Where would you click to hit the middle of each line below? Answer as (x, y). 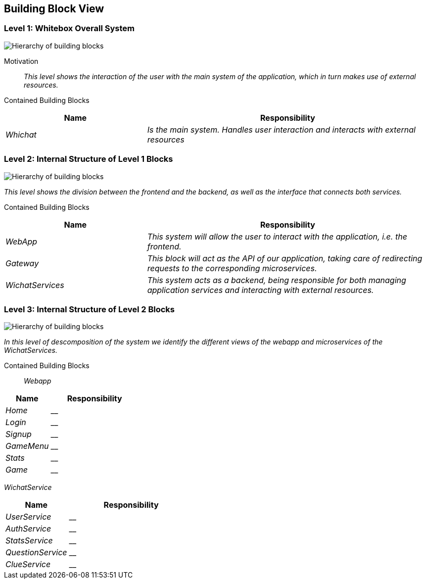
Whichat (21, 134)
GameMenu (27, 446)
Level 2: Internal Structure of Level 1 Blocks (89, 159)
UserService (28, 517)
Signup (19, 434)
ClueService (28, 564)
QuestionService (36, 553)
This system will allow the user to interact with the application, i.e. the (277, 236)
